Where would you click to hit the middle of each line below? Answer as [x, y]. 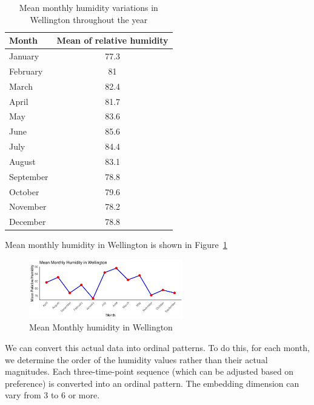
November [28, 206]
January [24, 56]
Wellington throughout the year [89, 19]
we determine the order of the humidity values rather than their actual [136, 359]
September [29, 176]
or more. [84, 395]
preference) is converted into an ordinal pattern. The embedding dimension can [152, 383]
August [22, 161]
